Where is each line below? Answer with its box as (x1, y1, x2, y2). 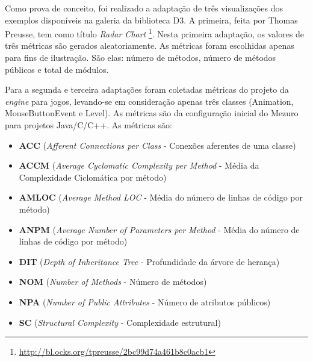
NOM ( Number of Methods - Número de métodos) (19, 275, 207, 288)
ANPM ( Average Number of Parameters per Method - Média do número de (19, 223, 300, 236)
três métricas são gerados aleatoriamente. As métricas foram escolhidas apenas (5, 39, 294, 52)
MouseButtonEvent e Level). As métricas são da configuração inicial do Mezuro (5, 107, 299, 119)
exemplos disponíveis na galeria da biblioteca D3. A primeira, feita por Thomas (5, 13, 298, 26)
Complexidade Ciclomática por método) (19, 170, 167, 183)
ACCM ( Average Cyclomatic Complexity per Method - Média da (19, 159, 259, 172)
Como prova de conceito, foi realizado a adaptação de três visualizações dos (5, 2, 283, 14)
